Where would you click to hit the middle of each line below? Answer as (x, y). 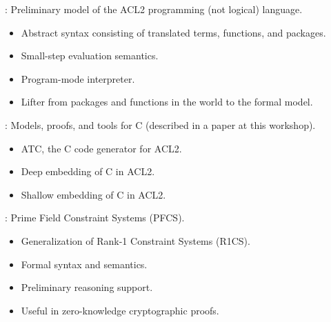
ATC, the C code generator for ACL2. (101, 148)
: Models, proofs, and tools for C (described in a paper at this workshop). (160, 124)
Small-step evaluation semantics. (90, 56)
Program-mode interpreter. (78, 78)
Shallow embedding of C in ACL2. (93, 194)
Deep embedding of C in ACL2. (88, 171)
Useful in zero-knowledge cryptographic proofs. (120, 310)
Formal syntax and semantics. (84, 264)
